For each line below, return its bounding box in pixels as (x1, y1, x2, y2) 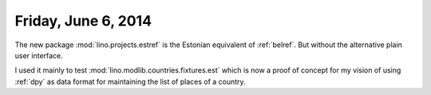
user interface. (14, 50, 63, 60)
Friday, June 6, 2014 (14, 12, 152, 30)
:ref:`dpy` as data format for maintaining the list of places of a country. (14, 77, 247, 86)
